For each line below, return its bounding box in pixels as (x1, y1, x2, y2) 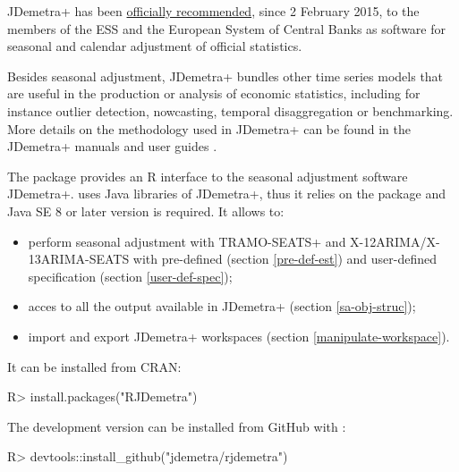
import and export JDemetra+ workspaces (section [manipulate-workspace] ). (28, 326, 450, 345)
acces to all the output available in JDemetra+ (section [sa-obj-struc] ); (28, 297, 416, 316)
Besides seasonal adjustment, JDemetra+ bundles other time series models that (7, 66, 444, 85)
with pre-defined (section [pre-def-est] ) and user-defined (132, 249, 437, 268)
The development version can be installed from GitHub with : (7, 417, 346, 435)
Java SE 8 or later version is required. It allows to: (7, 201, 285, 220)
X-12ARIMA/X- (350, 232, 440, 250)
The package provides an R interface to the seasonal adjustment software (7, 166, 408, 185)
